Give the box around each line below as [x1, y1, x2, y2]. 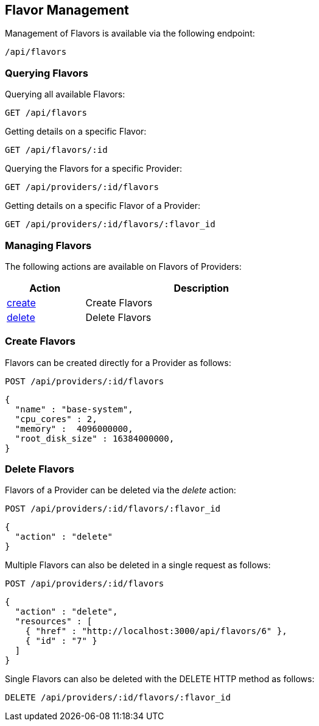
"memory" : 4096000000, [15, 423, 133, 434]
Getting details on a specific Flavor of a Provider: [5, 200, 200, 211]
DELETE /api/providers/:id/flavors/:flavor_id [5, 693, 231, 703]
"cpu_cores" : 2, [15, 414, 97, 424]
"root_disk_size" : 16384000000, [15, 433, 175, 443]
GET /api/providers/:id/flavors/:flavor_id [5, 219, 216, 230]
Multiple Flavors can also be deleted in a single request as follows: [5, 560, 271, 571]
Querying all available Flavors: [5, 89, 125, 100]
